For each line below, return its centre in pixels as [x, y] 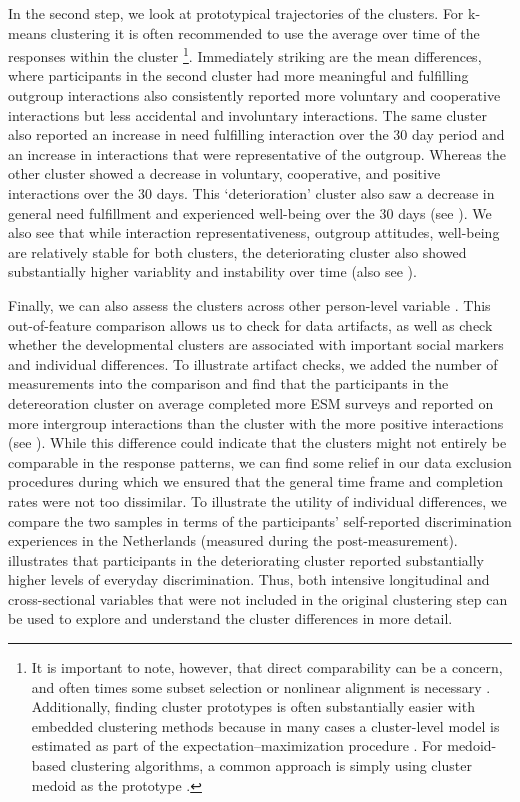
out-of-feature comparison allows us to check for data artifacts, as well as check [250, 324]
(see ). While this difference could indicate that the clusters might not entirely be [257, 442]
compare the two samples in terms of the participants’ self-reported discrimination [260, 520]
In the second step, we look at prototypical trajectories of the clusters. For [236, 13]
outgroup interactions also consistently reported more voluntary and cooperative [254, 95]
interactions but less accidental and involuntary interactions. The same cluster [247, 114]
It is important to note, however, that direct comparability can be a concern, [267, 667]
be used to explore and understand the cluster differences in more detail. [230, 618]
